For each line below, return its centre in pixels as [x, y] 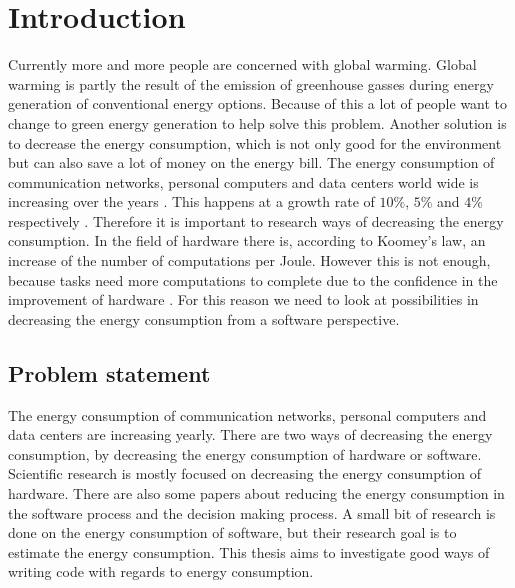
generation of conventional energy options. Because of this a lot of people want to [258, 103]
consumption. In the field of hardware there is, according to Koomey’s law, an [247, 240]
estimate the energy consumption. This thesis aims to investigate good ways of [249, 551]
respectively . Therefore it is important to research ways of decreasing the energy [256, 220]
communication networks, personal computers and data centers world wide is [243, 181]
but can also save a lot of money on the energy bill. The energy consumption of [251, 162]
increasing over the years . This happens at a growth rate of [191, 201]
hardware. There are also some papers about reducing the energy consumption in [256, 493]
